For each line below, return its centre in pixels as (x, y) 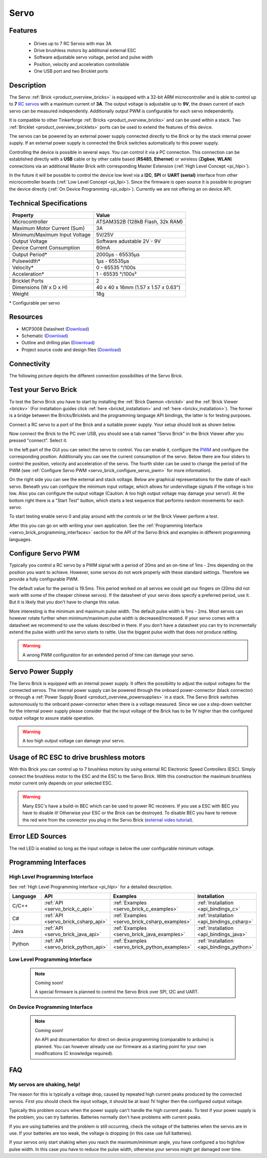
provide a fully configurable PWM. (44, 579)
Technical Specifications (48, 203)
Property (23, 215)
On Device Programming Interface (51, 1007)
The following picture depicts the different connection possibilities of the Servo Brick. (96, 375)
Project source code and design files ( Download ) (71, 350)
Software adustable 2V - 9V (129, 241)
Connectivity (30, 364)
